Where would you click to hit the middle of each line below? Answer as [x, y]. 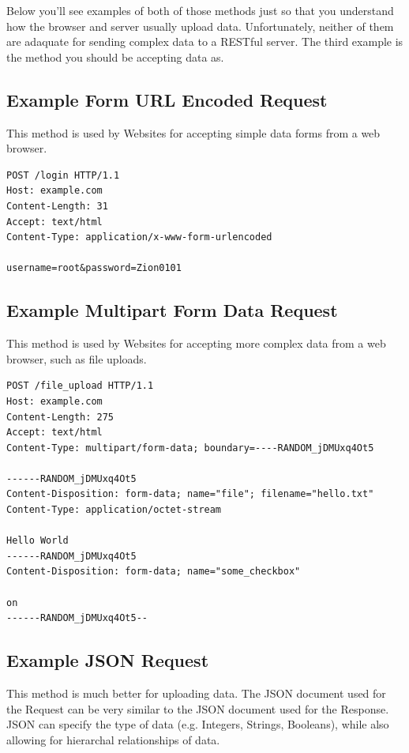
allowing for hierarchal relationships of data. [113, 739]
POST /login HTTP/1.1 [63, 175]
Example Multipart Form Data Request [172, 310]
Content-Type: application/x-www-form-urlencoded [139, 237]
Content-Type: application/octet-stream [114, 510]
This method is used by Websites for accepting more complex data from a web [196, 343]
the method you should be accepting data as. [115, 56]
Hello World [38, 541]
